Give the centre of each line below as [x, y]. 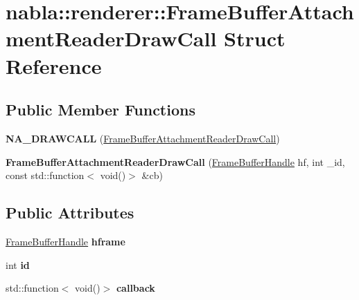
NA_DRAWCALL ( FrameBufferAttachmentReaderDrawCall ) [143, 138]
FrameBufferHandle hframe [65, 241]
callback [135, 288]
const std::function [45, 175]
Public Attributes [70, 213]
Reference [54, 65]
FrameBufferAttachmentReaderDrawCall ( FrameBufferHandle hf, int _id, [175, 161]
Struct [255, 38]
